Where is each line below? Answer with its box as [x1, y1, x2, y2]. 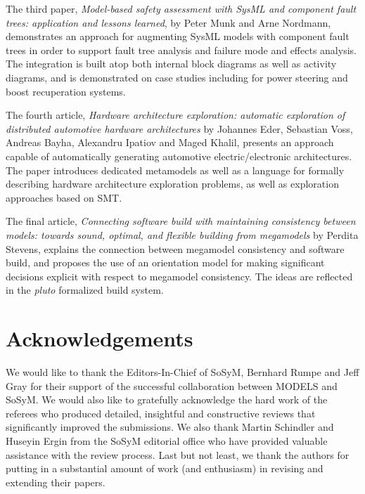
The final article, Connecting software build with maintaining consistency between [6, 214, 356, 228]
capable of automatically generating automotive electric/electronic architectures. [6, 148, 352, 163]
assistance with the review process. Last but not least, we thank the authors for [6, 447, 350, 462]
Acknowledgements [6, 324, 193, 353]
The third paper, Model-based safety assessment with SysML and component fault [6, 1, 357, 15]
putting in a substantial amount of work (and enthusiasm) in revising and [6, 461, 324, 476]
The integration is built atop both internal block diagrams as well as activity [6, 56, 337, 71]
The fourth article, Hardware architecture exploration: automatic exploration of [6, 108, 345, 122]
